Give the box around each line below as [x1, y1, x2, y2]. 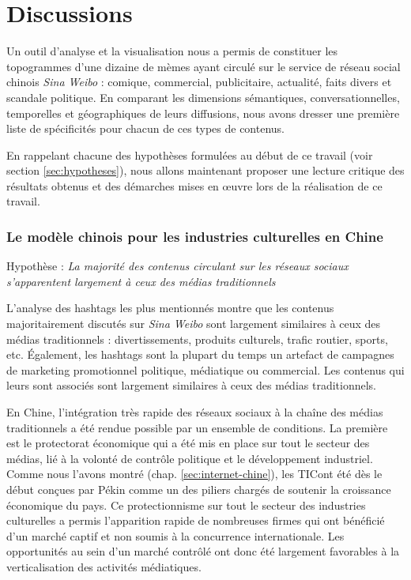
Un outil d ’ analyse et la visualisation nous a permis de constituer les [6, 43, 338, 59]
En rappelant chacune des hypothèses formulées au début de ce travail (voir [6, 146, 373, 163]
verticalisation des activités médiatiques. [6, 558, 202, 574]
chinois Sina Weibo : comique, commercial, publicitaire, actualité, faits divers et [6, 73, 392, 90]
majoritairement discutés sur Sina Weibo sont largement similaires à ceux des [6, 315, 381, 332]
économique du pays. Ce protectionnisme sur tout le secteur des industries [6, 496, 366, 513]
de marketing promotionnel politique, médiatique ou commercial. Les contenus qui [6, 361, 405, 378]
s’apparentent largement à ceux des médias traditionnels [6, 273, 276, 289]
